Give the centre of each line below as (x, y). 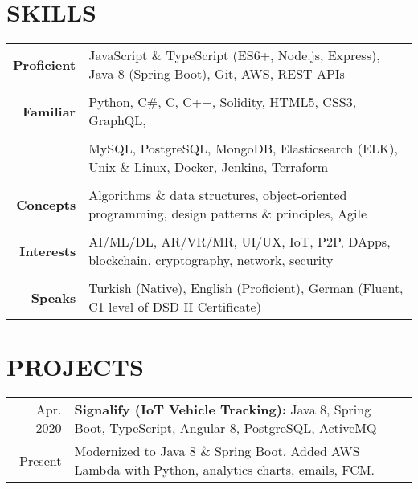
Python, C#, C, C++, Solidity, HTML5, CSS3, (223, 102)
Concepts (46, 204)
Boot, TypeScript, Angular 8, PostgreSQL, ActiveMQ (225, 428)
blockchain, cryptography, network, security (211, 260)
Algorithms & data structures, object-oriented (218, 195)
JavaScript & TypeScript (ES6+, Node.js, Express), (234, 55)
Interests (48, 251)
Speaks (53, 297)
